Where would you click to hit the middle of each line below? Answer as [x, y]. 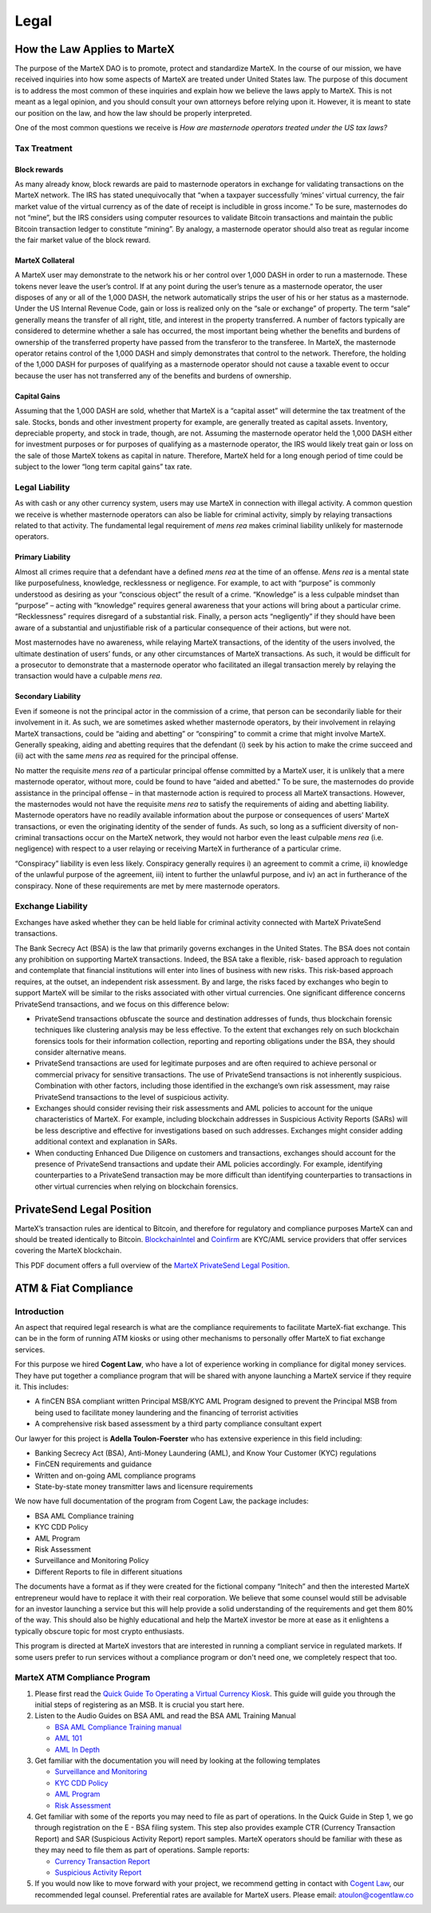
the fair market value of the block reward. [83, 240]
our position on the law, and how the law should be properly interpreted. [133, 113]
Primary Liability [43, 557]
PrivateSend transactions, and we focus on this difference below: [122, 1004]
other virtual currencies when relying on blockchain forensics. [136, 1186]
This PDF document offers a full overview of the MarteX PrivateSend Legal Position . [152, 1265]
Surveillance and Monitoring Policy [92, 1561]
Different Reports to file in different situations [109, 1572]
